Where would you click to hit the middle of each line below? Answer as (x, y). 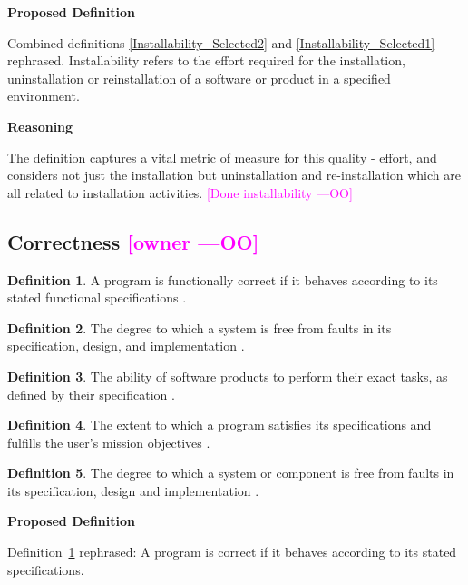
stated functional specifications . (97, 297)
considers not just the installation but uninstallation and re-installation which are (234, 175)
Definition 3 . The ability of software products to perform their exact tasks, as (228, 376)
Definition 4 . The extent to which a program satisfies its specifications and (219, 425)
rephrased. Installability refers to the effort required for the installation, (206, 60)
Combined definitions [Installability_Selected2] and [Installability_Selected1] (221, 42)
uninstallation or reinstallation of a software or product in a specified (199, 78)
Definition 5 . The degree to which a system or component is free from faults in (231, 473)
